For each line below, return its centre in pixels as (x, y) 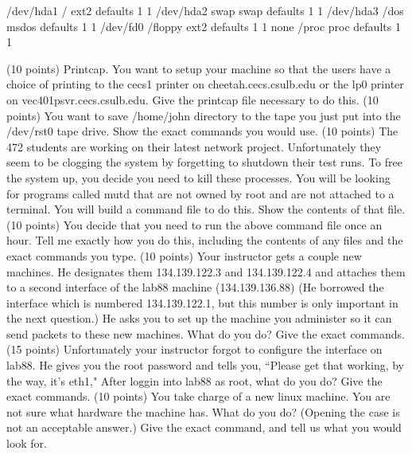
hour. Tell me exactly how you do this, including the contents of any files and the (205, 240)
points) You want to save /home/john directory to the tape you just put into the (204, 115)
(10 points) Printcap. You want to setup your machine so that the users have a (199, 68)
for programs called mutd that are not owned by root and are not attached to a (200, 193)
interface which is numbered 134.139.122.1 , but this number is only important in (202, 302)
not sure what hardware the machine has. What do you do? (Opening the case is (203, 411)
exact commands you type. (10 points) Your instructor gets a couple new (184, 255)
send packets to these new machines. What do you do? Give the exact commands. (206, 333)
